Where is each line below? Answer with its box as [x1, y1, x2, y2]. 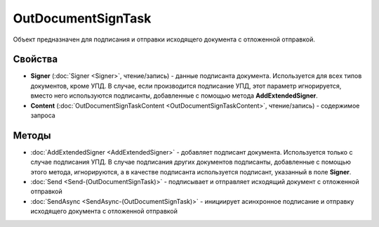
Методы [13, 129, 51, 141]
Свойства [13, 53, 58, 65]
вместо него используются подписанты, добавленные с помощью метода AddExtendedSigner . [30, 91, 319, 100]
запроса [30, 111, 55, 119]
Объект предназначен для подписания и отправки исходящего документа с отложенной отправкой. [13, 35, 315, 44]
